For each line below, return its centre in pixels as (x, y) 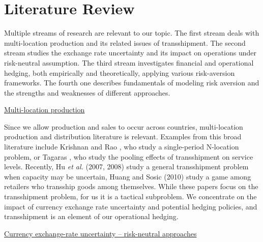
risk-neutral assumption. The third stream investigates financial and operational (129, 62)
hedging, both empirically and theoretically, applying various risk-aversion (120, 72)
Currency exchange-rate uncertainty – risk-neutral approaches (100, 233)
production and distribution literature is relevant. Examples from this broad (123, 137)
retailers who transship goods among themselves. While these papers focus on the (131, 186)
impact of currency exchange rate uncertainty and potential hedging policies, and (131, 206)
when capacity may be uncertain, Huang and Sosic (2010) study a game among (128, 176)
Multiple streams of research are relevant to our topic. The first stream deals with (132, 33)
